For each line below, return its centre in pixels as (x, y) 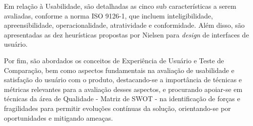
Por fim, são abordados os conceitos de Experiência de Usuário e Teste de (114, 60)
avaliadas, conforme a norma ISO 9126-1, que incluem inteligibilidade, (108, 15)
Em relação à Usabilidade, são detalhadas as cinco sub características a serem (120, 6)
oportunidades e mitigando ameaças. (59, 117)
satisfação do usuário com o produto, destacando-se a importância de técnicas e (123, 80)
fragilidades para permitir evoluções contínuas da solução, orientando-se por (117, 108)
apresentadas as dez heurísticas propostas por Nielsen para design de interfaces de (126, 34)
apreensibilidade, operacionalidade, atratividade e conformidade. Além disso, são (124, 25)
